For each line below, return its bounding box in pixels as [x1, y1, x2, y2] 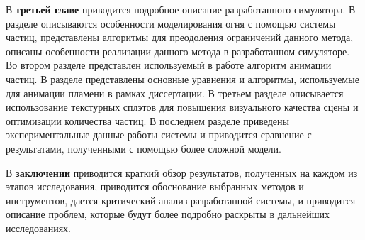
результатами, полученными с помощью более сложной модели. [6, 141, 281, 156]
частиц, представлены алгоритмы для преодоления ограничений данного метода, [6, 30, 354, 45]
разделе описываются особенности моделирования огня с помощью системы [6, 16, 336, 31]
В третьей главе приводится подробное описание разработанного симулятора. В [6, 2, 356, 16]
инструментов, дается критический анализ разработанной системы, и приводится [6, 192, 356, 207]
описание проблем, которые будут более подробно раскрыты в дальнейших [6, 207, 330, 222]
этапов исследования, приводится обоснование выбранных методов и [6, 179, 304, 194]
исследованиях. [6, 220, 72, 235]
